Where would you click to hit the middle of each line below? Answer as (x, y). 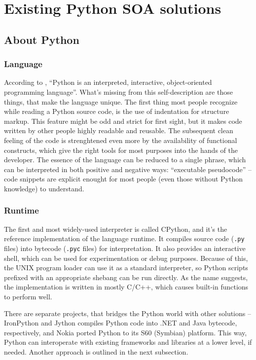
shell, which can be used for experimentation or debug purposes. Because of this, (126, 258)
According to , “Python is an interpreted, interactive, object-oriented (108, 82)
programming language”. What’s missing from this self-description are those (118, 91)
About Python (42, 39)
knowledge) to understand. (44, 188)
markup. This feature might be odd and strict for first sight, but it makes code (123, 121)
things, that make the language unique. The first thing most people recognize (121, 101)
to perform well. (28, 296)
